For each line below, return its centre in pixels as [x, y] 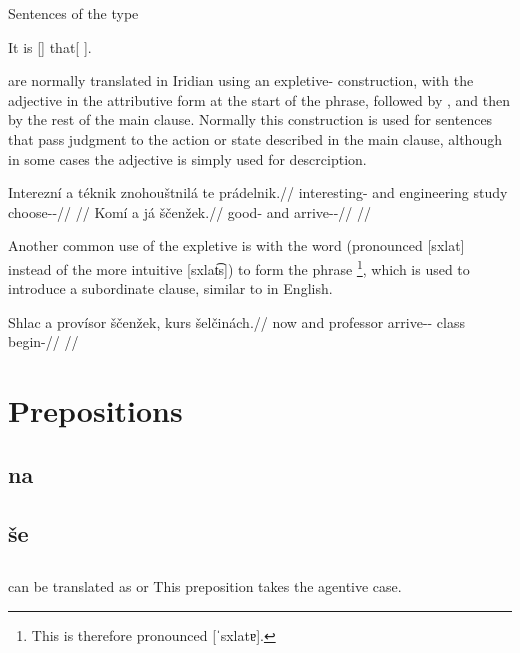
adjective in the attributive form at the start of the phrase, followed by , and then [259, 99]
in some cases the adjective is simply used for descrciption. [187, 158]
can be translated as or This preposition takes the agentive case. [205, 586]
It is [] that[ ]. [50, 46]
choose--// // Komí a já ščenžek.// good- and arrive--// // [190, 211]
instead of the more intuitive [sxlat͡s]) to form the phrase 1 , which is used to [239, 267]
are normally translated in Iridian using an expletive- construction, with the [241, 80]
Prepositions [95, 410]
